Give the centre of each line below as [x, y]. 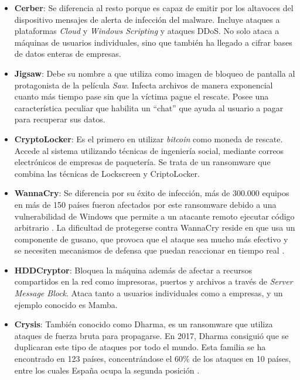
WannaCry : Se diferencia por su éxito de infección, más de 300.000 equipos [152, 193]
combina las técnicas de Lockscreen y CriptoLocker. [107, 173]
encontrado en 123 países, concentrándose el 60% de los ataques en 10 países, [153, 359]
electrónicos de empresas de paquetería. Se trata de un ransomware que [142, 162]
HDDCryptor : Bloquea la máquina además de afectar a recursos [133, 270]
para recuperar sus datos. [60, 119]
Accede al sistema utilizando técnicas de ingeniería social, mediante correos [149, 150]
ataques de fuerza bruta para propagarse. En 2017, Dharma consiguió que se [151, 335]
